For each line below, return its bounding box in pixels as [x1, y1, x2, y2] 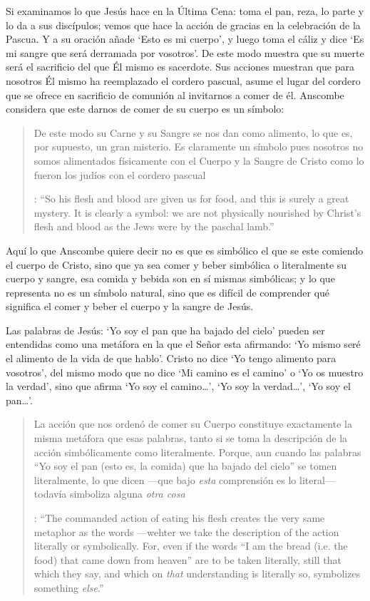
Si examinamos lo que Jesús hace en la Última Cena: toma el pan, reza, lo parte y [6, 4, 364, 18]
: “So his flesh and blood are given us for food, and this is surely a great [34, 191, 349, 206]
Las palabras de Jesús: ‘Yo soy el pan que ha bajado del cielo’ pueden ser [6, 322, 325, 337]
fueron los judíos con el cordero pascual [34, 167, 206, 182]
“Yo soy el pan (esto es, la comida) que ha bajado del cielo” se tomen [34, 458, 337, 473]
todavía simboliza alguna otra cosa [34, 486, 185, 501]
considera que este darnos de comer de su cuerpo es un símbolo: [6, 101, 284, 116]
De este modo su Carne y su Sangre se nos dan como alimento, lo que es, [34, 125, 353, 140]
